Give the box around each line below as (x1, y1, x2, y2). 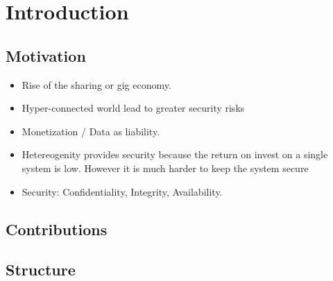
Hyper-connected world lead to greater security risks (22, 101, 245, 115)
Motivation (6, 44, 86, 66)
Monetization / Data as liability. (22, 124, 160, 138)
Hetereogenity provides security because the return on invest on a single (22, 147, 328, 162)
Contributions (6, 218, 108, 239)
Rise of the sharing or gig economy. (22, 77, 171, 92)
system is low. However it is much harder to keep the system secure (22, 160, 309, 175)
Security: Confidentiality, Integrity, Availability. (22, 184, 223, 198)
